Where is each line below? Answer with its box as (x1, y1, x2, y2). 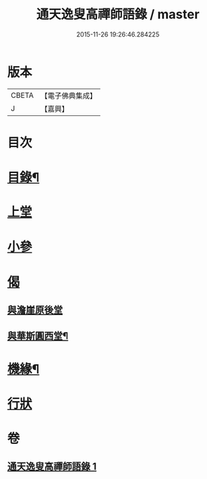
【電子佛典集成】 (40, 91, 97, 101)
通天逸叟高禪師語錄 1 (7, 461, 97, 473)
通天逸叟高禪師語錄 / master (36, 6, 200, 23)
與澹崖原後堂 (7, 304, 63, 317)
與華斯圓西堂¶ (7, 330, 69, 342)
